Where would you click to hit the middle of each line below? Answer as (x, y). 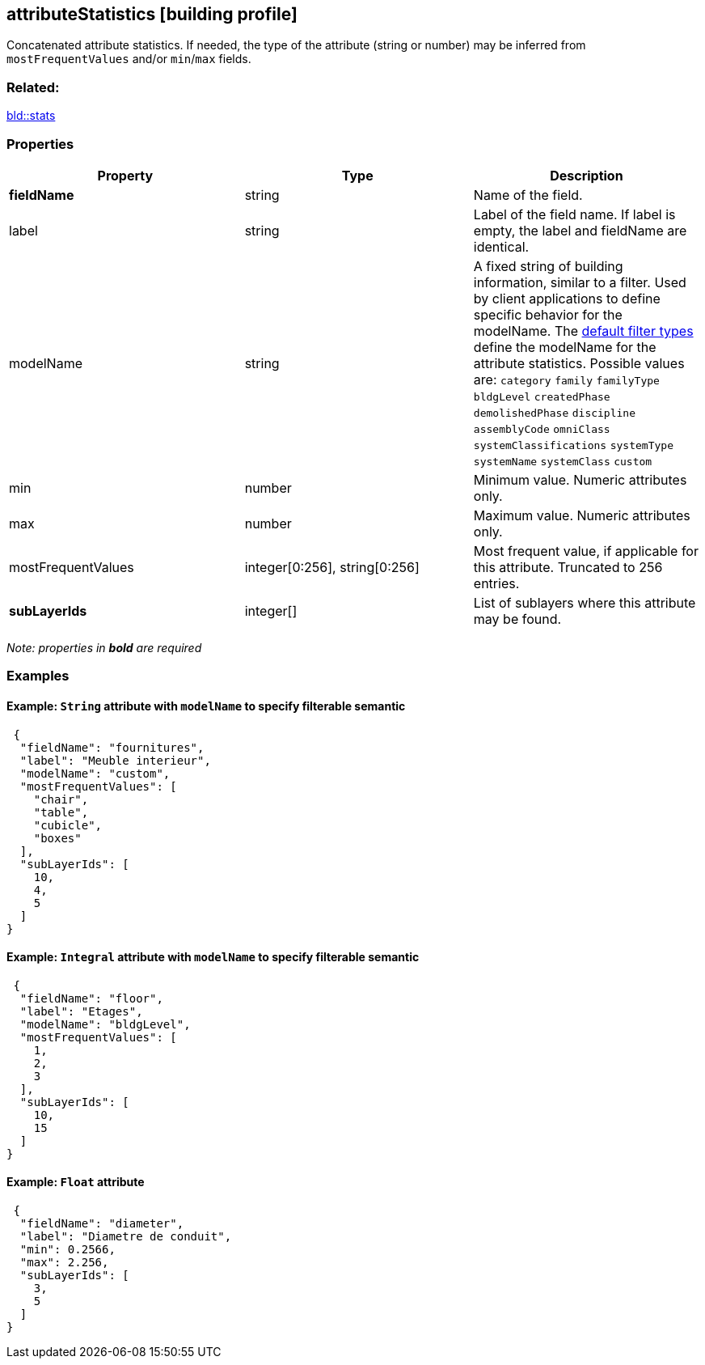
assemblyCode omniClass (542, 429)
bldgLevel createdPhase (542, 396)
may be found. (517, 619)
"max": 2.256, (64, 1262)
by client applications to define (567, 298)
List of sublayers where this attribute (585, 602)
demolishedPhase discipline (555, 413)
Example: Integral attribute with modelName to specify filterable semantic (213, 957)
